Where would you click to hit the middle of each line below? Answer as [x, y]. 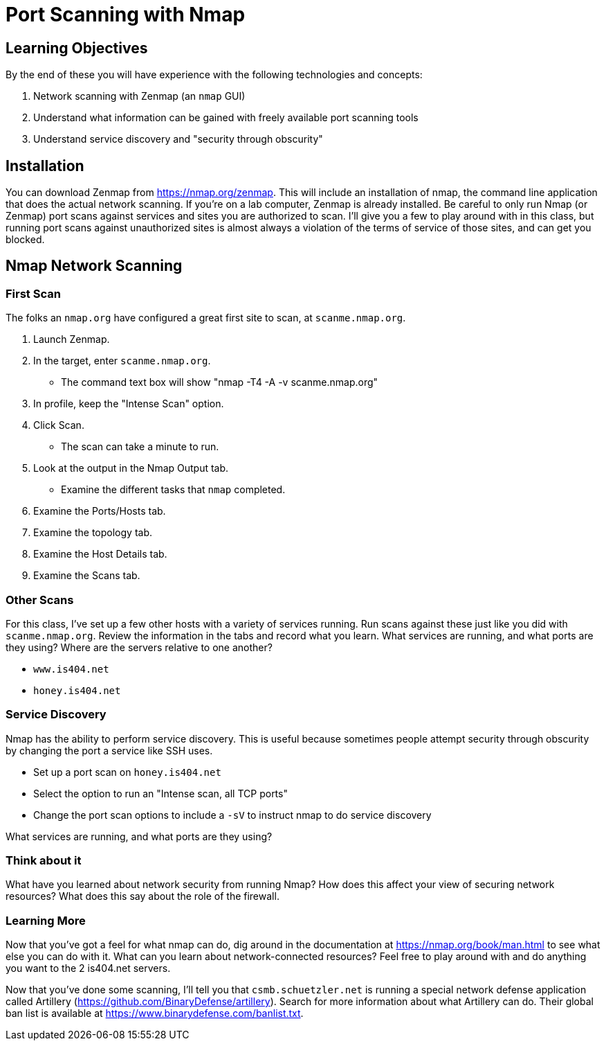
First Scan [33, 293]
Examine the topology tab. [93, 533]
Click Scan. [59, 425]
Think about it [44, 861]
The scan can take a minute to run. [140, 447]
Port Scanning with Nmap [126, 15]
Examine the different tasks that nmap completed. [173, 490]
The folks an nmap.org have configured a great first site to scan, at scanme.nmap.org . [206, 318]
